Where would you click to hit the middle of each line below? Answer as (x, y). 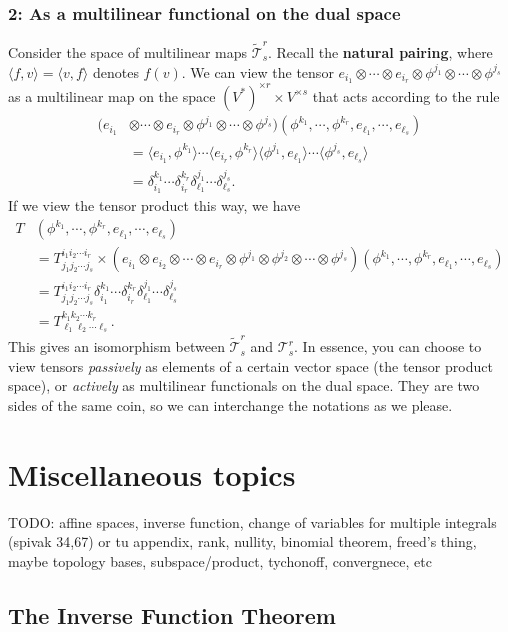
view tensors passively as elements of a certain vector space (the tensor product (250, 365)
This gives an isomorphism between (116, 346)
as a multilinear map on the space (112, 95)
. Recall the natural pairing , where (380, 51)
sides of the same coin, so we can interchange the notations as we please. (230, 404)
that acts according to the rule (406, 95)
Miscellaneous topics (152, 473)
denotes (115, 71)
